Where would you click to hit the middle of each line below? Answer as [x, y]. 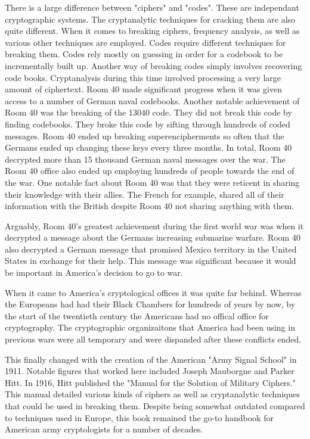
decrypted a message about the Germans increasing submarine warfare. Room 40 [153, 237]
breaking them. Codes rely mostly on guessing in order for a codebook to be [144, 54]
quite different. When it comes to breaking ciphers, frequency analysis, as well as [152, 31]
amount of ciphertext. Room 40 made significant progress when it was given [143, 89]
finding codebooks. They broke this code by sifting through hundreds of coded [148, 124]
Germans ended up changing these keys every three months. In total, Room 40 [148, 147]
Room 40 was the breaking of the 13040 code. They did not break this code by [148, 112]
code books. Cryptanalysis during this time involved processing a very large [143, 77]
